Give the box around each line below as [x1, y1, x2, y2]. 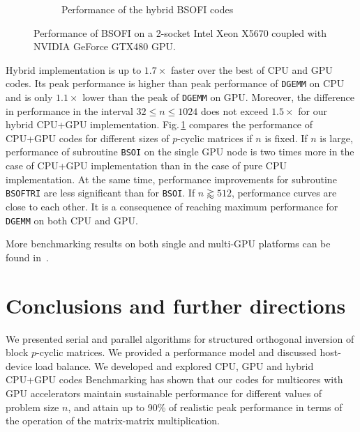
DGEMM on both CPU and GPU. [6, 213, 138, 227]
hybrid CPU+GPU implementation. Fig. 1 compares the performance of [6, 117, 313, 132]
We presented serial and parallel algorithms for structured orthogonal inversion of [6, 331, 354, 346]
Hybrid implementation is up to [6, 62, 142, 77]
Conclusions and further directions [6, 291, 346, 319]
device [6, 358, 32, 373]
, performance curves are [231, 185, 337, 200]
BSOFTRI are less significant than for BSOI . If [6, 185, 195, 200]
